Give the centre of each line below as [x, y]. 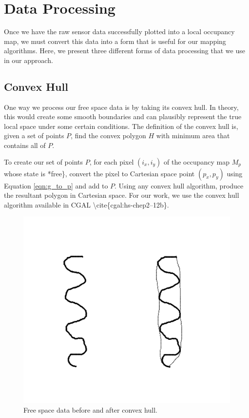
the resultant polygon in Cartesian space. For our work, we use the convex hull [122, 195]
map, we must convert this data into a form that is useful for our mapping [115, 41]
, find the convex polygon [108, 136]
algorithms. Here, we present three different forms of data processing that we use [124, 51]
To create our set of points [43, 161]
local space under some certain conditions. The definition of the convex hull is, [121, 126]
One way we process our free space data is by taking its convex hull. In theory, [121, 107]
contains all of [25, 145]
